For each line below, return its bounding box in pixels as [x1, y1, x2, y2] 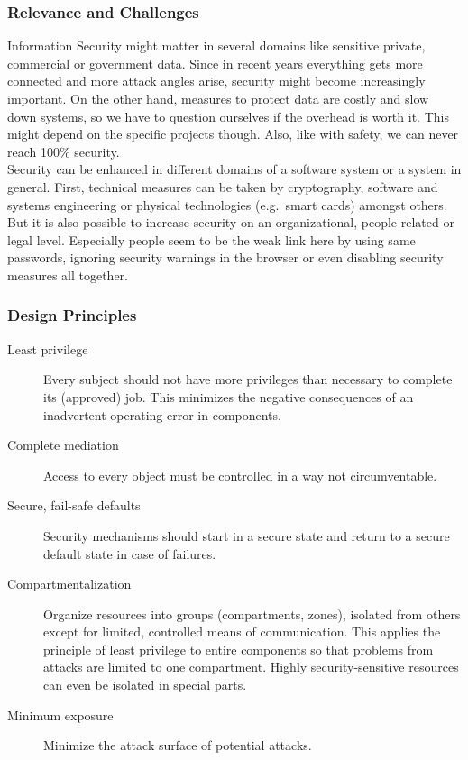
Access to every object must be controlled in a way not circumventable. [43, 465, 437, 484]
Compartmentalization [7, 574, 132, 593]
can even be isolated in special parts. [43, 675, 247, 694]
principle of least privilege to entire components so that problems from [43, 639, 434, 658]
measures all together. [7, 265, 128, 284]
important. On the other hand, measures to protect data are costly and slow [7, 89, 429, 107]
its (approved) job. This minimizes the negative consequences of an [43, 387, 414, 406]
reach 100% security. [7, 142, 120, 160]
